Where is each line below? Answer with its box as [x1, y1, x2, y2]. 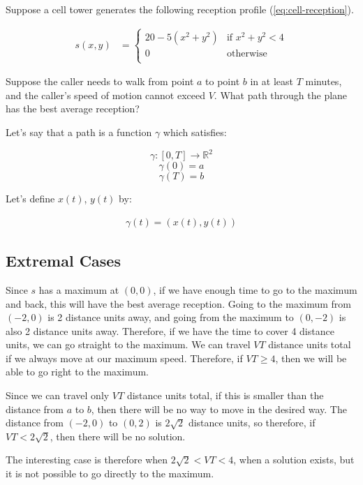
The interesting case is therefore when [6, 452, 168, 467]
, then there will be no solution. [50, 428, 186, 443]
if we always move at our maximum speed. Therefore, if [6, 350, 243, 365]
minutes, [305, 74, 342, 89]
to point [205, 74, 240, 89]
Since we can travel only [6, 388, 110, 403]
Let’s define [6, 191, 55, 206]
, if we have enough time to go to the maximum [153, 282, 357, 297]
